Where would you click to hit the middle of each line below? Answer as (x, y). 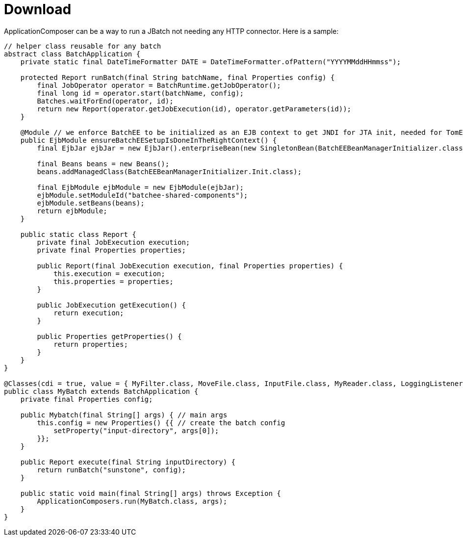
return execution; (89, 313)
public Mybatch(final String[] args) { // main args (124, 415)
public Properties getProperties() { (109, 336)
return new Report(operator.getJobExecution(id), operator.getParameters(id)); (194, 109)
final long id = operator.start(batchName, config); (140, 93)
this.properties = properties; (114, 281)
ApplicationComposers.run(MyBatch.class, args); (132, 501)
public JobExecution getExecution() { (111, 305)
